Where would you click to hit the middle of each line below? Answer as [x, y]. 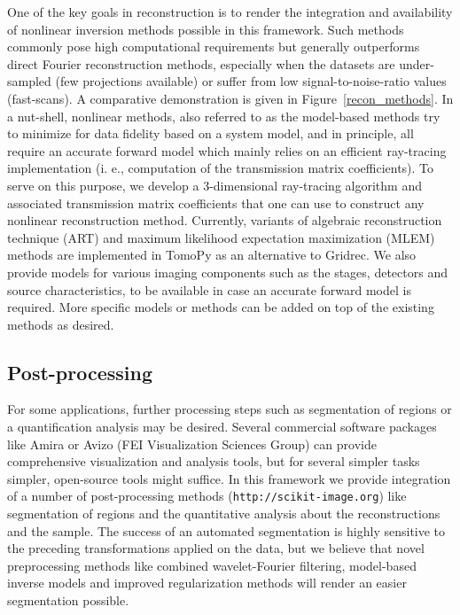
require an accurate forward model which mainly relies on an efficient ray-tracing [227, 150]
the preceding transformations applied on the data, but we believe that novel [216, 548]
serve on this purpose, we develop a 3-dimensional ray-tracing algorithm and [214, 185]
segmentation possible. [68, 600]
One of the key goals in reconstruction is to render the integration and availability [230, 12]
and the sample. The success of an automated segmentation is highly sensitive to [226, 530]
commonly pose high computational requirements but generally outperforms [214, 47]
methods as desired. [61, 324]
